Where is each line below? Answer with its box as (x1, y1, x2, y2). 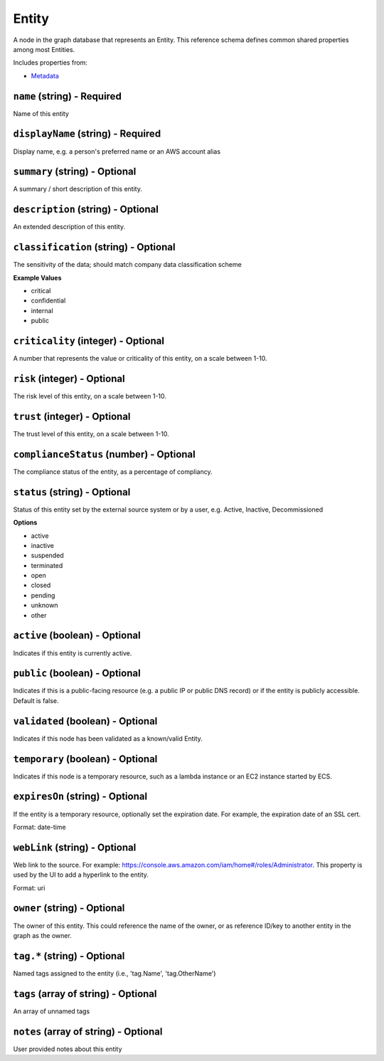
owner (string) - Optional (13, 902, 125, 914)
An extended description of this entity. (13, 223, 126, 231)
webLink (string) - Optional (13, 841, 137, 853)
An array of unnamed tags (13, 1007, 90, 1015)
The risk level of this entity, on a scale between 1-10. (13, 392, 167, 401)
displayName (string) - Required (13, 128, 161, 140)
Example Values (13, 273, 62, 282)
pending (31, 591, 55, 599)
